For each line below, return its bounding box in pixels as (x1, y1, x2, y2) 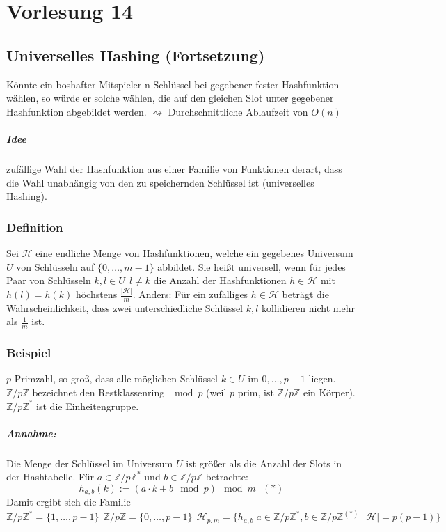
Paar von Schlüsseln (6, 273, 91, 288)
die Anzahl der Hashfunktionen (153, 273, 287, 288)
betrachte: (205, 469, 248, 484)
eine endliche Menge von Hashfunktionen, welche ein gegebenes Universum (35, 245, 353, 260)
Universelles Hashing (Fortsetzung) (6, 44, 265, 65)
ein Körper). (303, 385, 356, 400)
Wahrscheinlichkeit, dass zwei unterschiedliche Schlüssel (6, 300, 244, 315)
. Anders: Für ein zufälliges (132, 287, 248, 302)
